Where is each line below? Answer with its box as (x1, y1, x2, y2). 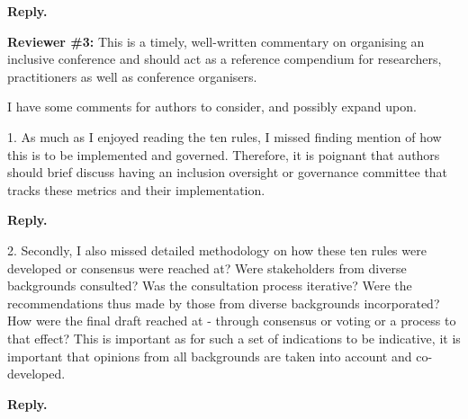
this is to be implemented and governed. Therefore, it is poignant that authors (7, 145, 440, 164)
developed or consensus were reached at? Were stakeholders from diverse (7, 258, 407, 277)
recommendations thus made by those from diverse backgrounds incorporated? (7, 293, 440, 312)
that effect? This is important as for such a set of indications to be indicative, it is (7, 328, 461, 347)
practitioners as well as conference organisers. (7, 67, 257, 85)
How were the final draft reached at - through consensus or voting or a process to (7, 311, 456, 330)
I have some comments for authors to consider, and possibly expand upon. (7, 97, 417, 116)
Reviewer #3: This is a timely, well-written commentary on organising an (7, 31, 425, 50)
